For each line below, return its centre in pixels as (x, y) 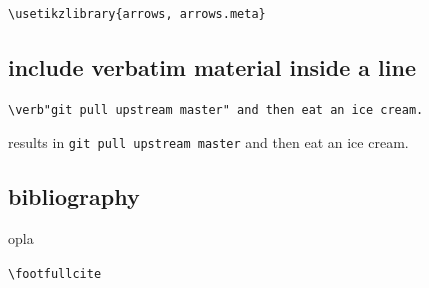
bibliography (74, 196)
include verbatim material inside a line (212, 66)
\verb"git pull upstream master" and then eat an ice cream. (216, 109)
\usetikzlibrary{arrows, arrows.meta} (137, 14)
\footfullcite (55, 273)
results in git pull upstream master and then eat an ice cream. (208, 142)
